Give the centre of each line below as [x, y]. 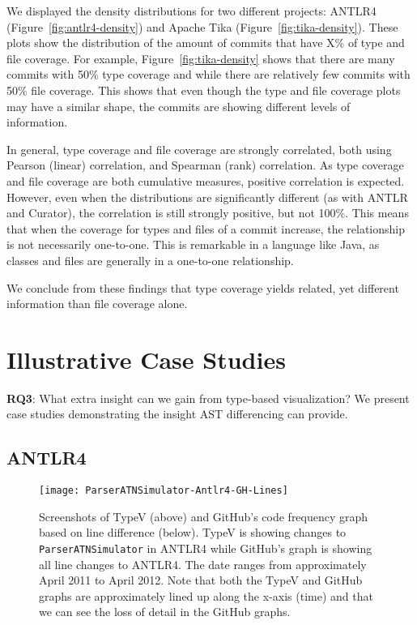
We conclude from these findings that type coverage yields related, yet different [203, 287]
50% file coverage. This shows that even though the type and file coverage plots [204, 90]
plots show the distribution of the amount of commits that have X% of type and [206, 43]
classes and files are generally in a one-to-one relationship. [150, 260]
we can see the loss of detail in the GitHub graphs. [165, 612]
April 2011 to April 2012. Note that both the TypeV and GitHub [201, 580]
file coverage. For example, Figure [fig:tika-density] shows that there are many [201, 58]
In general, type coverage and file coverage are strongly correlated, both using [199, 149]
